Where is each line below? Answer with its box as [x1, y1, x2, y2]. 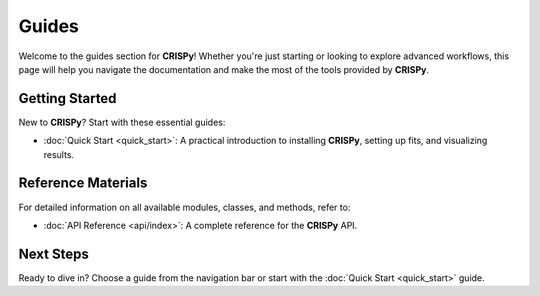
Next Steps [18, 245, 89, 262]
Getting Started [18, 90, 117, 107]
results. [43, 148, 75, 160]
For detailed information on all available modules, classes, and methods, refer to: [18, 201, 351, 213]
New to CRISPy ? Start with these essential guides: [18, 116, 226, 128]
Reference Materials [18, 175, 148, 192]
